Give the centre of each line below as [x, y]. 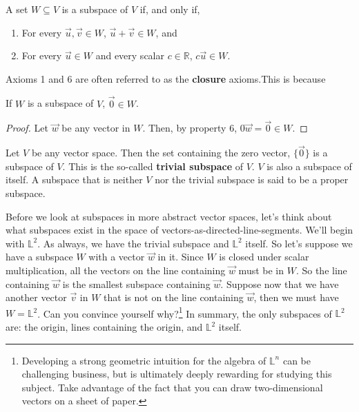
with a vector [117, 257]
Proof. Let [27, 128]
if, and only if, [170, 9]
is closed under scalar [264, 257]
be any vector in [96, 128]
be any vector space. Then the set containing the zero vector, [161, 153]
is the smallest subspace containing [136, 284]
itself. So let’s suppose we [299, 243]
